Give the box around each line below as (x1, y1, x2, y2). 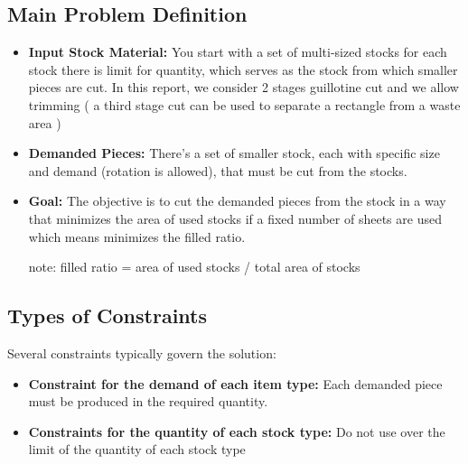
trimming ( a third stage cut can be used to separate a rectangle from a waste (28, 95, 461, 114)
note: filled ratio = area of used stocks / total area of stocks (28, 257, 360, 276)
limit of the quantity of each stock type (28, 440, 246, 459)
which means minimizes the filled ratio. (28, 227, 246, 246)
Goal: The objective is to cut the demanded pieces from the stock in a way (28, 191, 446, 210)
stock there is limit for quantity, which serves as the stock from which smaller (28, 60, 458, 79)
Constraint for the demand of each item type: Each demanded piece (28, 374, 443, 393)
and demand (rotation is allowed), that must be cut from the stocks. (28, 161, 407, 180)
